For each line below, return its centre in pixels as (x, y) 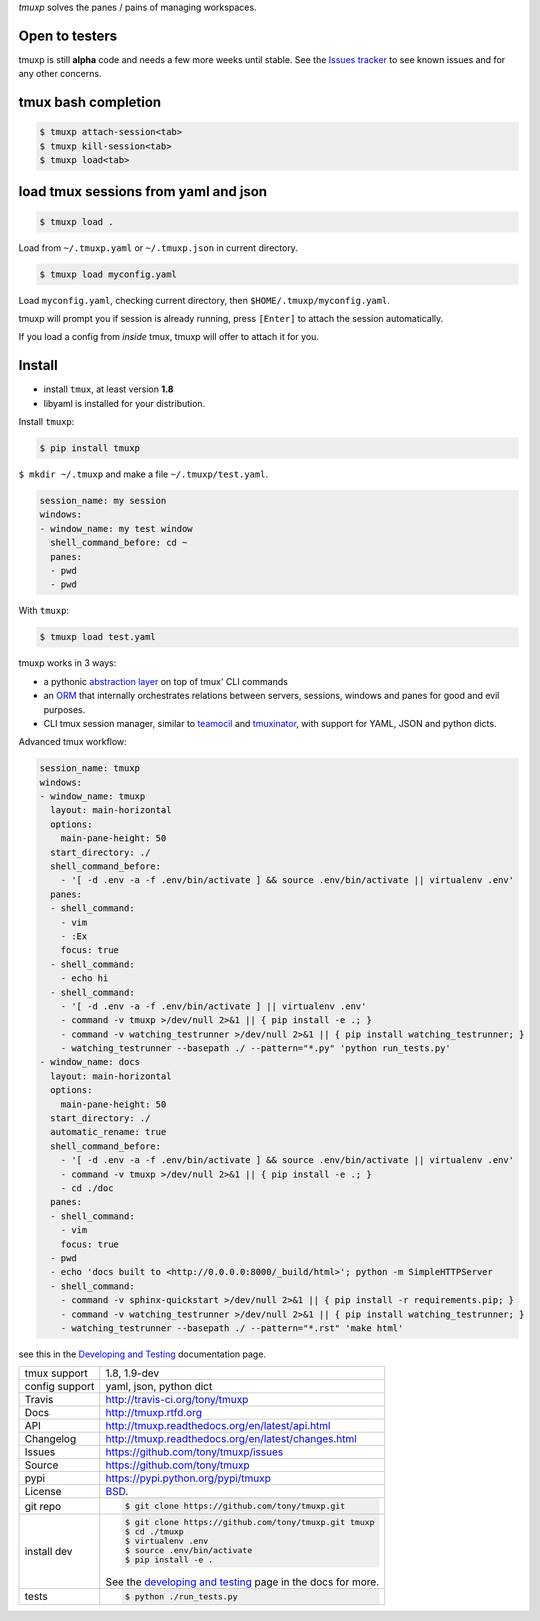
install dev (48, 1551)
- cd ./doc (87, 1188)
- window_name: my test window (116, 528)
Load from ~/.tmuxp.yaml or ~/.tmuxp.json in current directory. (158, 247)
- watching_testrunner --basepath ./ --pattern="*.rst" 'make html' (232, 1328)
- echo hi (84, 978)
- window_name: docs (89, 1062)
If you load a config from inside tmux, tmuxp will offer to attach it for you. (169, 337)
